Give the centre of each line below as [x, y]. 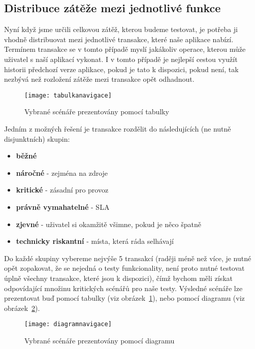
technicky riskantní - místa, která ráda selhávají [95, 241]
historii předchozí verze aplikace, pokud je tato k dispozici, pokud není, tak [121, 69]
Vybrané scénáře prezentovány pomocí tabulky [97, 112]
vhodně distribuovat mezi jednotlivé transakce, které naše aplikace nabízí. [119, 39]
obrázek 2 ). [22, 308]
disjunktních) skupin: [37, 138]
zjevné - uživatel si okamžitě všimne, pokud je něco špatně [108, 224]
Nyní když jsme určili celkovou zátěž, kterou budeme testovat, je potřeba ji [121, 29]
